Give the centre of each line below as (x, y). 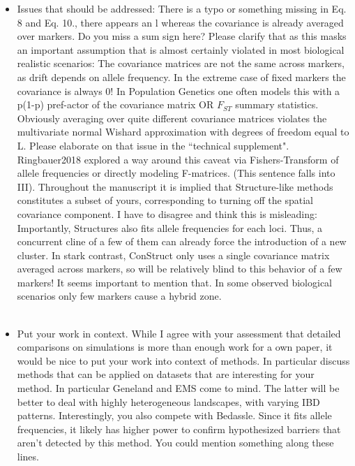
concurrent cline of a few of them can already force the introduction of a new (182, 241)
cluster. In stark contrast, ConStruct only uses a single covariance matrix (173, 255)
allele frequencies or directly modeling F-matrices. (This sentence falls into (176, 173)
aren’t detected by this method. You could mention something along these (175, 443)
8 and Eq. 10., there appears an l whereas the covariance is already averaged (180, 22)
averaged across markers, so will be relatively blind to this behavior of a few (180, 269)
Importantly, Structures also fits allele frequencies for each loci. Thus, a (170, 227)
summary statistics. (277, 104)
